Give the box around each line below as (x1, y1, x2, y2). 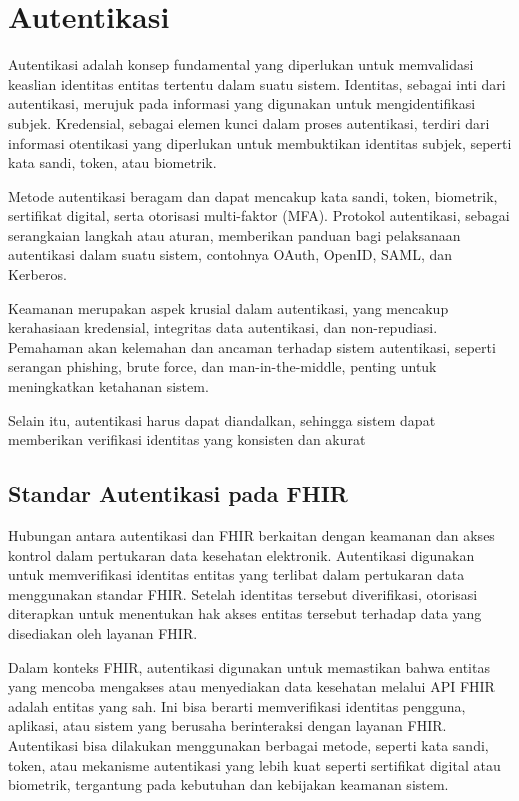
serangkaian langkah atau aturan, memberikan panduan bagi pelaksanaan (8, 224, 461, 245)
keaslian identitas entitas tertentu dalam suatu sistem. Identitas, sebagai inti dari (8, 73, 506, 94)
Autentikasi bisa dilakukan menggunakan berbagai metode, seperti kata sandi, (8, 734, 489, 755)
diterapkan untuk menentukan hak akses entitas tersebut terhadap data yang (8, 603, 482, 624)
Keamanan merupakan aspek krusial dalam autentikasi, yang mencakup (8, 297, 449, 318)
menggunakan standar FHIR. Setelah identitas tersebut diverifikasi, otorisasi (8, 583, 478, 604)
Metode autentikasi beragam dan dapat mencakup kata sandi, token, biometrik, (8, 185, 498, 206)
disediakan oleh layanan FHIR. (8, 622, 198, 643)
